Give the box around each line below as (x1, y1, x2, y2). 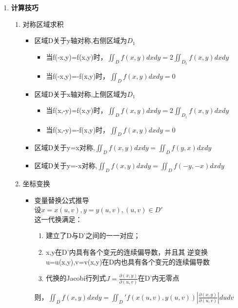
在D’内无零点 (138, 273, 179, 283)
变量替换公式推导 (34, 195, 89, 205)
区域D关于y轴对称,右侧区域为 (34, 35, 127, 45)
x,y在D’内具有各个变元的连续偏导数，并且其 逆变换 (46, 246, 208, 257)
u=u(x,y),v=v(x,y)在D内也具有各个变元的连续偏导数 (46, 256, 210, 266)
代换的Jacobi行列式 (46, 273, 106, 283)
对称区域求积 (22, 19, 64, 29)
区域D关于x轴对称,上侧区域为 (34, 88, 127, 99)
